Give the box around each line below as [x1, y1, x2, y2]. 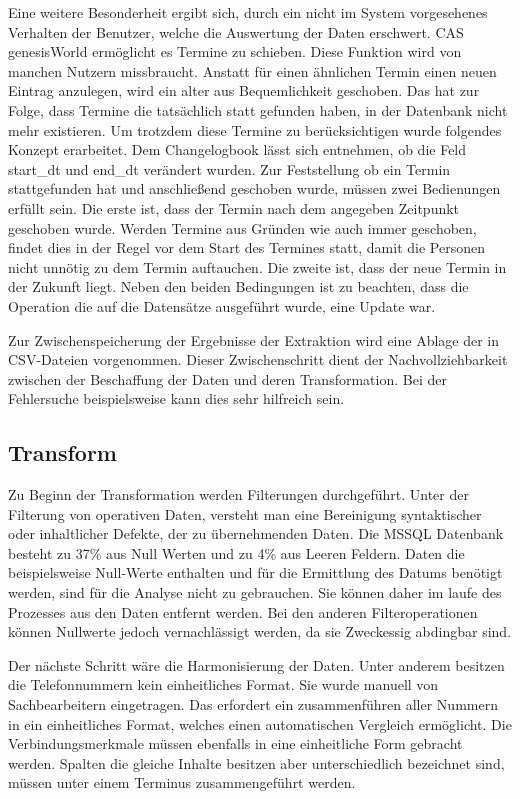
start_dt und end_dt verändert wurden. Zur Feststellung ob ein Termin [8, 158, 451, 179]
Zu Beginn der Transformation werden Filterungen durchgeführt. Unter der [8, 484, 469, 505]
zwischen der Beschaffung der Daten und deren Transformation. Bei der [8, 368, 447, 389]
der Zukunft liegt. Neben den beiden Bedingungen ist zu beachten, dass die [8, 276, 469, 297]
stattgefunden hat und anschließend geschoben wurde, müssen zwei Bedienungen [8, 178, 501, 199]
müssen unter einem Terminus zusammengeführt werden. [8, 772, 356, 793]
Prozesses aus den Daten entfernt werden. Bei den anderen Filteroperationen [8, 601, 478, 622]
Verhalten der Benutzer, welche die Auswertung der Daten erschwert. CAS [8, 21, 464, 42]
